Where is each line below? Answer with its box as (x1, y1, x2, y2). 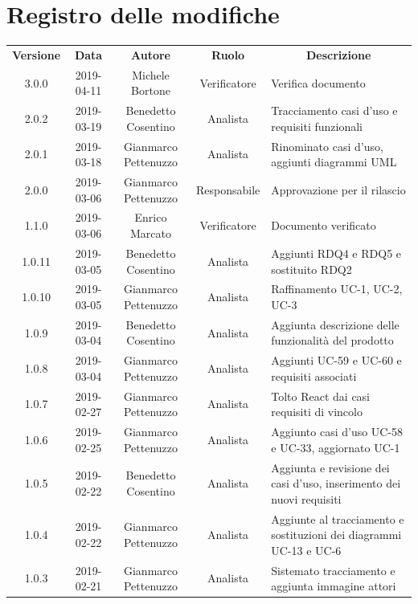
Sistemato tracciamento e (271, 561, 395, 578)
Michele (132, 66, 170, 83)
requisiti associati (271, 367, 357, 384)
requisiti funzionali (271, 117, 363, 134)
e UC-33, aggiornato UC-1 (271, 439, 400, 455)
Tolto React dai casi (271, 387, 371, 404)
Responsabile (195, 181, 260, 198)
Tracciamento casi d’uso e (271, 102, 398, 119)
